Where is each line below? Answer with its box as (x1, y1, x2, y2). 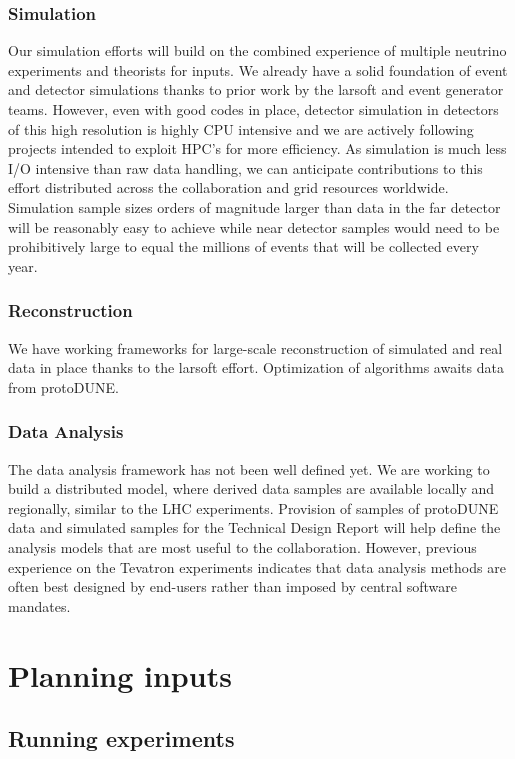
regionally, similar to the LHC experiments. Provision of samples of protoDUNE (8, 497, 499, 518)
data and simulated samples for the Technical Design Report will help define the (8, 517, 501, 538)
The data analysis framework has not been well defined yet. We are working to (8, 458, 490, 479)
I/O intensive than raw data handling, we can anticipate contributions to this (8, 157, 483, 178)
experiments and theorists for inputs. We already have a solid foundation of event (8, 59, 508, 80)
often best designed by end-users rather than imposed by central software (8, 576, 458, 597)
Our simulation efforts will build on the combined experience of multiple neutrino (8, 40, 507, 61)
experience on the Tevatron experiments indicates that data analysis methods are (8, 556, 506, 577)
